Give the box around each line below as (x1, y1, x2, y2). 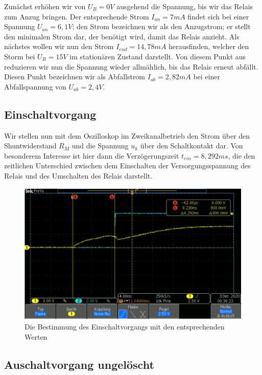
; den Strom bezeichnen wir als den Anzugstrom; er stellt (72, 21, 251, 32)
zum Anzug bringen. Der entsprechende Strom (4, 11, 149, 21)
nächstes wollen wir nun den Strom (4, 41, 114, 52)
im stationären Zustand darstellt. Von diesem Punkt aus (69, 51, 246, 61)
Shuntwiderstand (4, 140, 57, 151)
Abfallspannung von (4, 81, 66, 92)
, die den (228, 150, 255, 161)
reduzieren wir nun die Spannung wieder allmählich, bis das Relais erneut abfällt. (4, 61, 258, 72)
